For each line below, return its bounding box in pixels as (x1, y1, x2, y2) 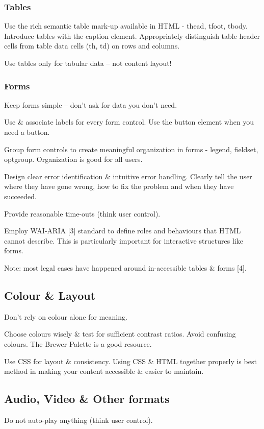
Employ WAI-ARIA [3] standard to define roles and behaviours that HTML (4, 225, 241, 236)
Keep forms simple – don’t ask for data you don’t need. (4, 99, 177, 110)
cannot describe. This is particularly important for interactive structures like (4, 235, 243, 246)
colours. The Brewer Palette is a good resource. (4, 338, 152, 349)
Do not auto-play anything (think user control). (4, 414, 153, 425)
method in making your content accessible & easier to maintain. (4, 366, 204, 376)
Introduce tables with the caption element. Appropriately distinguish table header (4, 30, 260, 41)
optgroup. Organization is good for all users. (4, 154, 143, 164)
